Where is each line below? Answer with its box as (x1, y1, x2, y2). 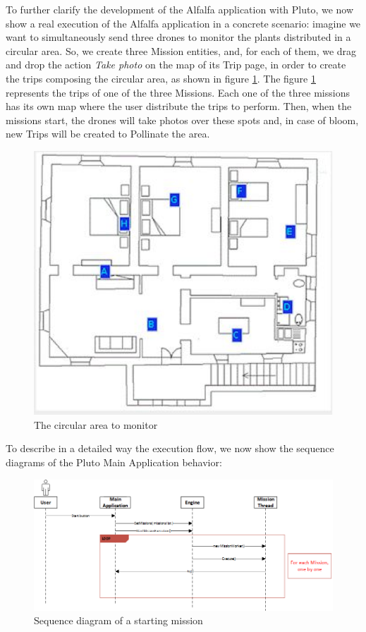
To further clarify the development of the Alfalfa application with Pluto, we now (6, 2, 354, 16)
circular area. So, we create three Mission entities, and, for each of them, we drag (6, 43, 357, 58)
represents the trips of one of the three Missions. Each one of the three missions (6, 85, 350, 99)
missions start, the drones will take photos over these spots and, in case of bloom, (6, 112, 359, 127)
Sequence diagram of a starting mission (34, 613, 203, 628)
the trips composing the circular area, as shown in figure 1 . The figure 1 (6, 71, 316, 85)
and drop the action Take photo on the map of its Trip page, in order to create (6, 57, 346, 72)
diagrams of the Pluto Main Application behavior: (6, 455, 222, 470)
